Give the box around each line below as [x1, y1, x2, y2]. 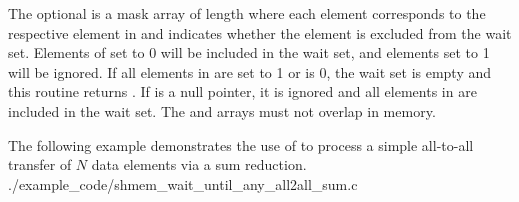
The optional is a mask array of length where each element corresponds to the [8, 3, 486, 23]
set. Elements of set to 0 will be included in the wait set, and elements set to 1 [8, 42, 490, 63]
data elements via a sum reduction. [91, 154, 307, 175]
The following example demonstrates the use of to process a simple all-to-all [8, 134, 474, 155]
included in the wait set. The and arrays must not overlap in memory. [8, 100, 436, 121]
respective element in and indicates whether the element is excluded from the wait [8, 22, 512, 43]
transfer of [8, 154, 72, 175]
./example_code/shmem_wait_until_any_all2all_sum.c [8, 173, 358, 194]
